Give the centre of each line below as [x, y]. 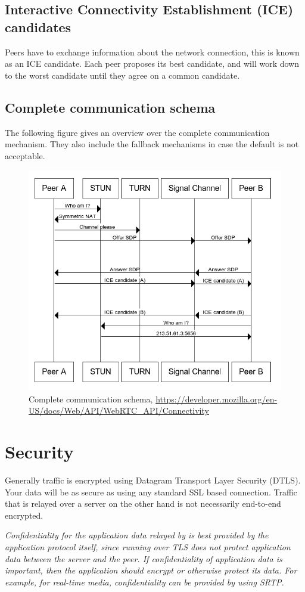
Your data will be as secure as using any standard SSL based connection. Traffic [151, 492]
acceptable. [25, 155]
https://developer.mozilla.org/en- [217, 399]
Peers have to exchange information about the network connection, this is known [152, 52]
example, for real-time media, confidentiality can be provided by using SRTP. [144, 582]
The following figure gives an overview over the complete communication [137, 132]
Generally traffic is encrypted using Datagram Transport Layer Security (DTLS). [153, 480]
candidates [38, 27]
